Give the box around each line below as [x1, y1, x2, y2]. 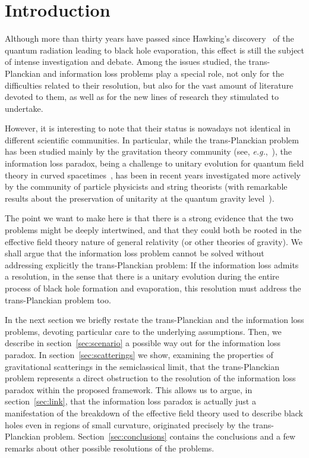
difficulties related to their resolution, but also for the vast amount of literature [5, 79, 294, 91]
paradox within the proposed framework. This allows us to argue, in [5, 383, 253, 396]
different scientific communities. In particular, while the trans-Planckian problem [5, 133, 299, 146]
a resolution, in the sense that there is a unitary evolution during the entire [5, 270, 279, 283]
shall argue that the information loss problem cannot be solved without [5, 247, 264, 259]
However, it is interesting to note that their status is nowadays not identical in [5, 122, 291, 134]
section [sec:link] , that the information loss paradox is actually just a [5, 395, 256, 407]
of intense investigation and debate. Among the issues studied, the [5, 55, 246, 68]
